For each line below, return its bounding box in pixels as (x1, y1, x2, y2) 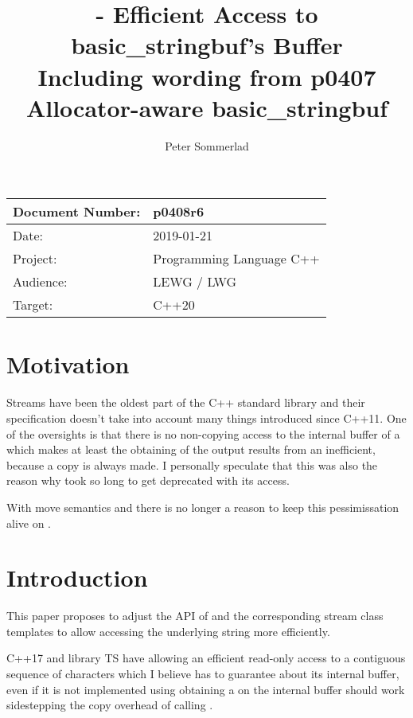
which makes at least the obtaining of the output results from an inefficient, (6, 441, 376, 458)
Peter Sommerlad (165, 137, 249, 154)
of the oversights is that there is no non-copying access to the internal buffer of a (6, 425, 400, 442)
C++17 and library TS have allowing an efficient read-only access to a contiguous (6, 650, 406, 666)
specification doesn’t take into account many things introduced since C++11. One (6, 410, 407, 426)
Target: (13, 295, 53, 314)
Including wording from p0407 (37, 60, 376, 92)
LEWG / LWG (153, 272, 237, 291)
